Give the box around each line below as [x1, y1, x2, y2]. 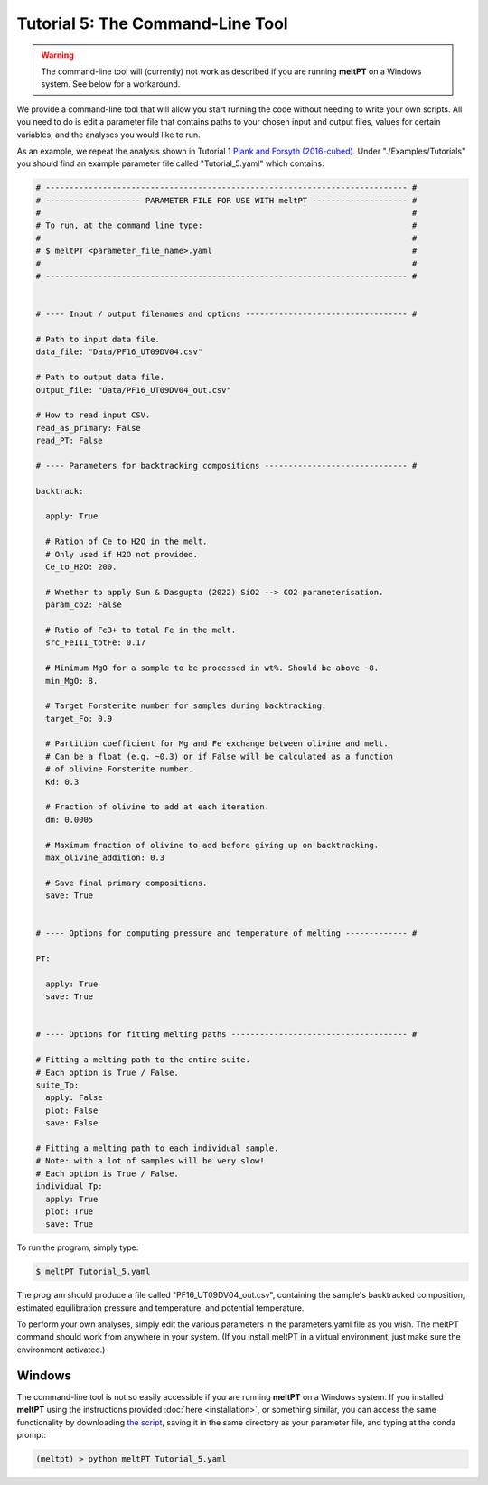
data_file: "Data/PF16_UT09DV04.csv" [35, 347, 203, 357]
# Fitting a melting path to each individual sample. [35, 1143, 279, 1153]
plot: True [45, 1206, 94, 1217]
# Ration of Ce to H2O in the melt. [45, 537, 208, 546]
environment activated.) [16, 1344, 106, 1355]
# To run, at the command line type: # [35, 220, 418, 230]
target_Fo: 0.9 [45, 714, 113, 724]
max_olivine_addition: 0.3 [45, 852, 165, 863]
